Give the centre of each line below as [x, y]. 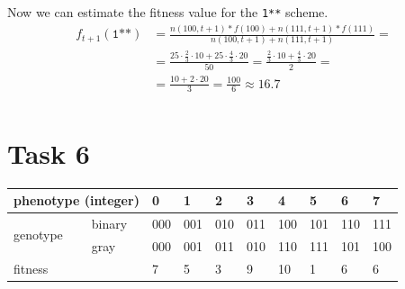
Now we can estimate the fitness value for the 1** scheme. [168, 12]
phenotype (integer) [76, 200]
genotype [38, 235]
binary [109, 223]
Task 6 [49, 153]
